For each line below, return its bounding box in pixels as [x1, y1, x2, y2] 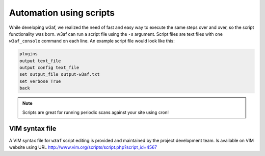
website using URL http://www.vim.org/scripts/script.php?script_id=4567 [9, 144, 157, 150]
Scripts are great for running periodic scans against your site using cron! [22, 109, 169, 115]
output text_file [19, 58, 61, 64]
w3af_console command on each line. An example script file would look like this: [9, 38, 175, 44]
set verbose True [19, 78, 61, 84]
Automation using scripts [9, 7, 115, 18]
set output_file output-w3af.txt [19, 71, 100, 77]
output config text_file [19, 65, 79, 70]
